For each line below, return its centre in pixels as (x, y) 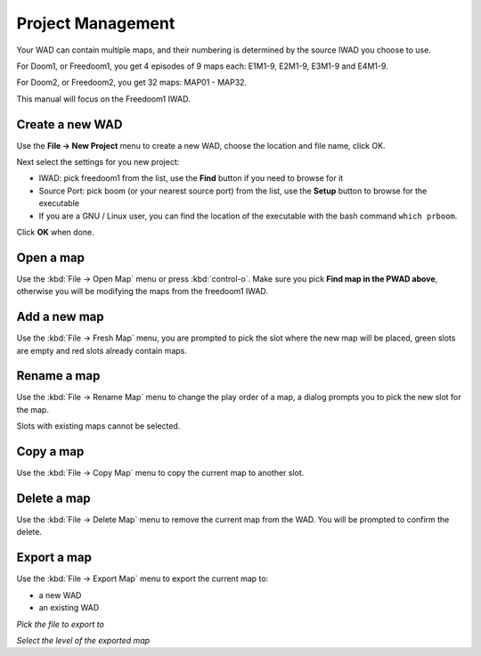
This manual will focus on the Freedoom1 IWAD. (103, 99)
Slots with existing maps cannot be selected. (98, 426)
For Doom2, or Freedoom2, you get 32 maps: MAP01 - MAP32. (132, 82)
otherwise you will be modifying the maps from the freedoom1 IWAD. (143, 291)
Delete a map (53, 498)
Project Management (96, 23)
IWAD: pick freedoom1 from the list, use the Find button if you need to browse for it (191, 178)
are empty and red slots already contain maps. (102, 350)
